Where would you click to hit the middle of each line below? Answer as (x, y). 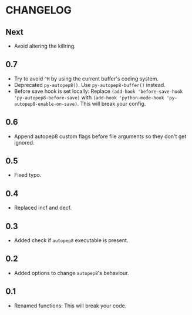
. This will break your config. (112, 103)
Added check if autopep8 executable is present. (71, 240)
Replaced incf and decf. (43, 208)
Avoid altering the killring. (45, 46)
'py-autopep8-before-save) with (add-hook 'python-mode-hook (89, 97)
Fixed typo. (28, 175)
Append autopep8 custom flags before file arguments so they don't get (100, 136)
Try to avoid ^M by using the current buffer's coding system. (86, 78)
